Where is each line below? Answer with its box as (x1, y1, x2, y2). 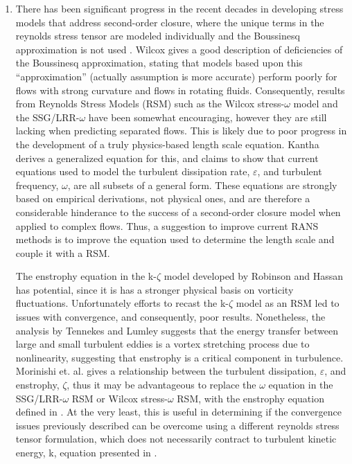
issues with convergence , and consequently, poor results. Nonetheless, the (15, 310, 326, 324)
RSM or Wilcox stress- (71, 391, 168, 405)
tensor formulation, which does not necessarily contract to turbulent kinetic (15, 431, 337, 446)
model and (293, 96, 338, 111)
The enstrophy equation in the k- (15, 269, 157, 283)
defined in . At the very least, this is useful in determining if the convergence (15, 404, 342, 419)
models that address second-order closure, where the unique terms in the (15, 15, 324, 29)
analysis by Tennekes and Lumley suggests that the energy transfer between (15, 323, 338, 337)
